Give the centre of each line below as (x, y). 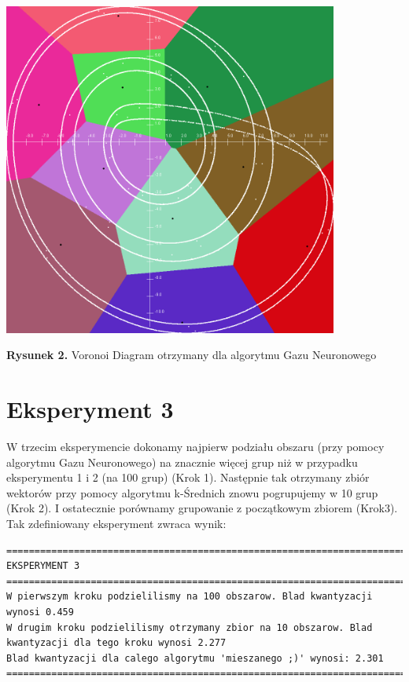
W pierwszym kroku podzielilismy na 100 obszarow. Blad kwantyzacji (190, 597)
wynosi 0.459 (40, 612)
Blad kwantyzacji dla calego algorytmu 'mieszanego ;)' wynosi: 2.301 (195, 658)
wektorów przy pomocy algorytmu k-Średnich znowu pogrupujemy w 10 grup (192, 492)
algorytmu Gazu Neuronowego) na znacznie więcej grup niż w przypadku (182, 462)
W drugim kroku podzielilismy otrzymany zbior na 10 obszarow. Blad (190, 627)
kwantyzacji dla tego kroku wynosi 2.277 (116, 643)
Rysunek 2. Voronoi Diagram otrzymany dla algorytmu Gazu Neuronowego (192, 355)
